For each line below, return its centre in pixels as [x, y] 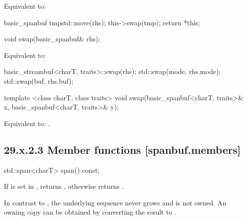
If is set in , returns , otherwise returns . [64, 186]
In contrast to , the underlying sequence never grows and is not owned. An [115, 202]
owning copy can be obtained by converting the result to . [90, 212]
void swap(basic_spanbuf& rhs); [52, 39]
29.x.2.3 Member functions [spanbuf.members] [122, 149]
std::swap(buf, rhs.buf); [39, 81]
